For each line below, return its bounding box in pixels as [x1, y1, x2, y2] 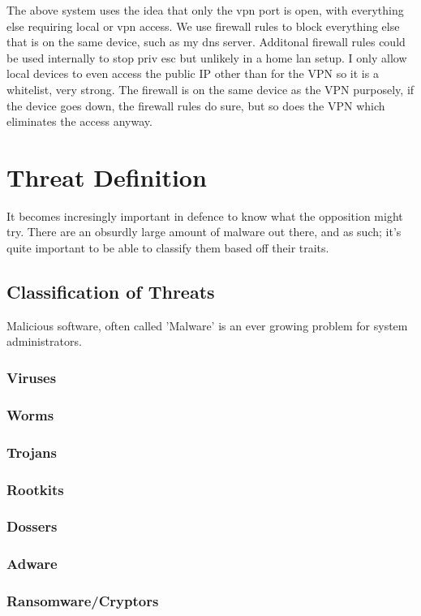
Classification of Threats [6, 279, 215, 304]
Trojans [6, 442, 57, 462]
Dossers [6, 516, 58, 536]
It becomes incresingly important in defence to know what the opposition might [6, 207, 403, 224]
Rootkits [6, 479, 64, 499]
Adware [6, 554, 58, 574]
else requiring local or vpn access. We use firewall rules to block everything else [6, 17, 400, 34]
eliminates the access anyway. [6, 113, 153, 130]
